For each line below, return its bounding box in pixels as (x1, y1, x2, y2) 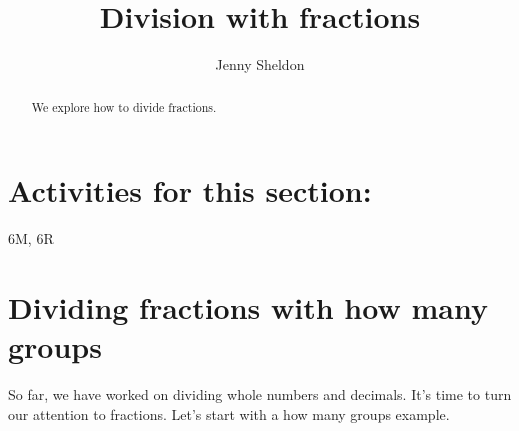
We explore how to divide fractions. (31, 98, 217, 115)
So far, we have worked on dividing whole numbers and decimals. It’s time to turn (8, 384, 512, 405)
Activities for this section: (8, 170, 372, 211)
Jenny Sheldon (215, 54, 305, 75)
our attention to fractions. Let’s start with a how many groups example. (8, 403, 450, 424)
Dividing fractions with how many (8, 286, 488, 327)
